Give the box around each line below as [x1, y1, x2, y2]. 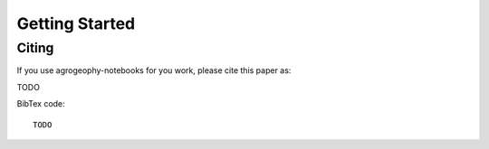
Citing [16, 40, 54, 56]
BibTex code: [16, 98, 65, 109]
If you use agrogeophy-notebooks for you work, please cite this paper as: [16, 65, 292, 76]
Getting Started [16, 14, 136, 33]
